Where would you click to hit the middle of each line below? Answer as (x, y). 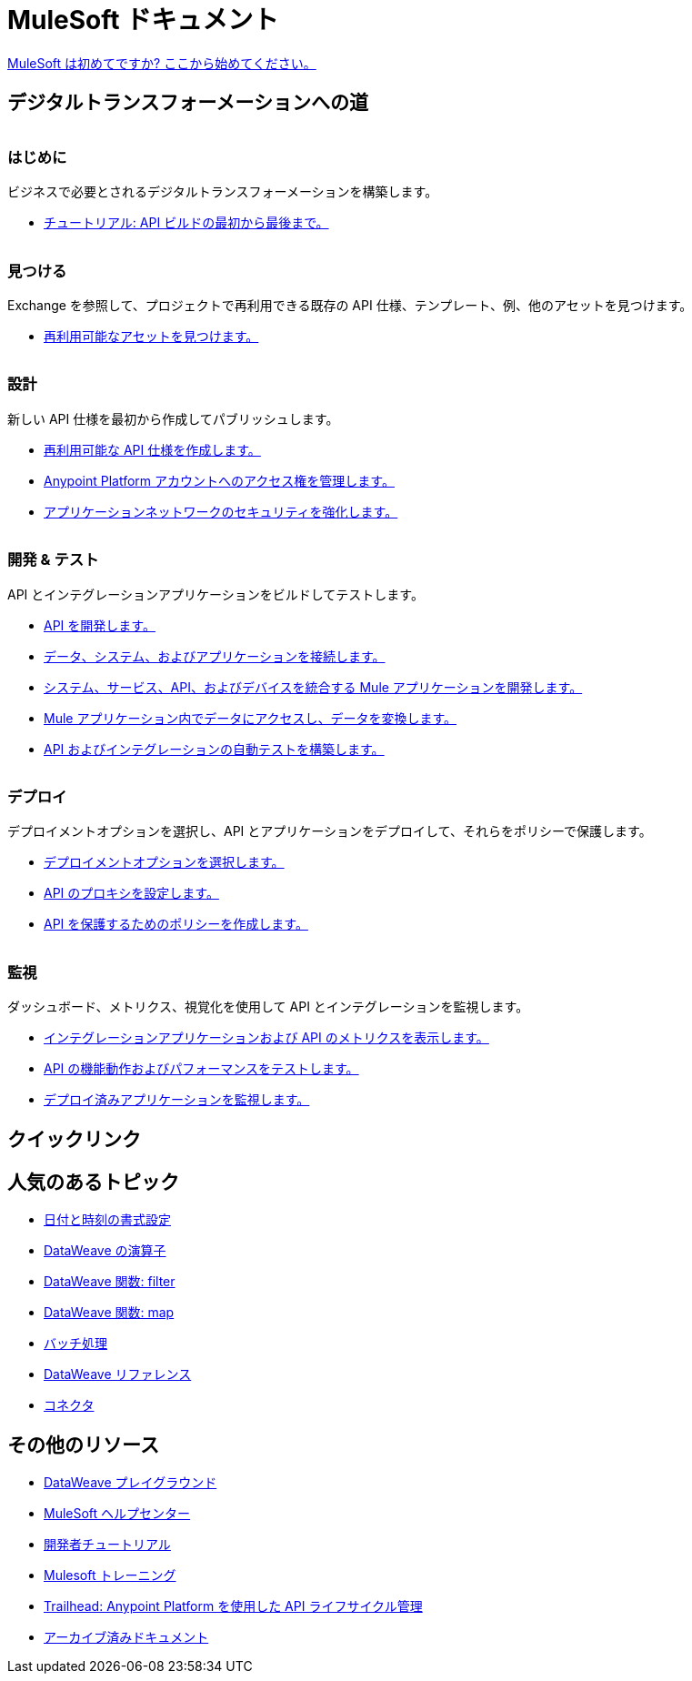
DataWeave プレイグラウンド (130, 1483)
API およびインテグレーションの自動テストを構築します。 (214, 749)
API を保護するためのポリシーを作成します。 (176, 924)
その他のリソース (83, 1444)
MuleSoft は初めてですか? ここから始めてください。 (162, 63)
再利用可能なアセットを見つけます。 (151, 337)
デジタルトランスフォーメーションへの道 (188, 103)
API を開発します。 (100, 625)
